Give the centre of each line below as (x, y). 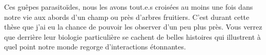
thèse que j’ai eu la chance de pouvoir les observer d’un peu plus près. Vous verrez (133, 27)
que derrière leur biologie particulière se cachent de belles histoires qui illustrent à (132, 36)
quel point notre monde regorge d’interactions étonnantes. (95, 47)
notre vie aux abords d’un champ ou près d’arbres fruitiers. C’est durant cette (127, 17)
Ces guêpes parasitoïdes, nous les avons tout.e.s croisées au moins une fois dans (129, 7)
